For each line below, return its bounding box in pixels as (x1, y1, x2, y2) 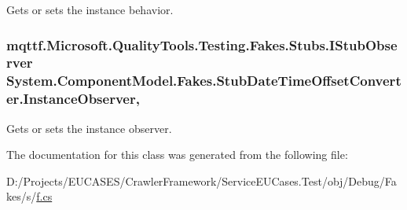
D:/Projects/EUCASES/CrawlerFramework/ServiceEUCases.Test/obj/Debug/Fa (6, 172, 397, 189)
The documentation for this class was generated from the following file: (6, 146, 348, 163)
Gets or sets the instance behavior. (6, 2, 174, 17)
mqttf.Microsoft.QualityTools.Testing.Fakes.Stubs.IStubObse (6, 35, 398, 54)
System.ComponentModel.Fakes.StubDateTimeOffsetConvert (6, 71, 401, 90)
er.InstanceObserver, (6, 89, 140, 109)
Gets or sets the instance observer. (6, 120, 172, 136)
